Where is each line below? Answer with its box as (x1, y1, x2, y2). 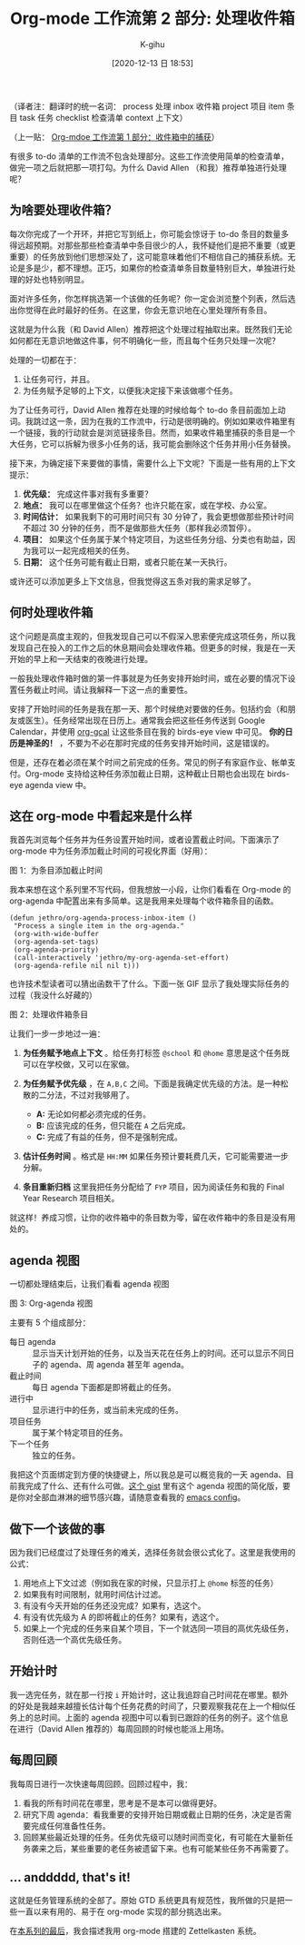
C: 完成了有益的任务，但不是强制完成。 (35, 1131, 183, 1142)
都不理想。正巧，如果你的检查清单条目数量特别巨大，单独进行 (56, 262, 288, 273)
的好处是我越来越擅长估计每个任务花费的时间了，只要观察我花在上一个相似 (9, 1700, 288, 1712)
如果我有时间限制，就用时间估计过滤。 (22, 1589, 166, 1599)
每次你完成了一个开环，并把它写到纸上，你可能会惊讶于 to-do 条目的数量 (9, 228, 281, 239)
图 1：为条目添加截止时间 (9, 864, 103, 876)
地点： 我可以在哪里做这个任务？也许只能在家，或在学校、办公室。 (22, 499, 272, 510)
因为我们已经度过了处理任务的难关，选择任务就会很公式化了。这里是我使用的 (9, 1547, 296, 1557)
